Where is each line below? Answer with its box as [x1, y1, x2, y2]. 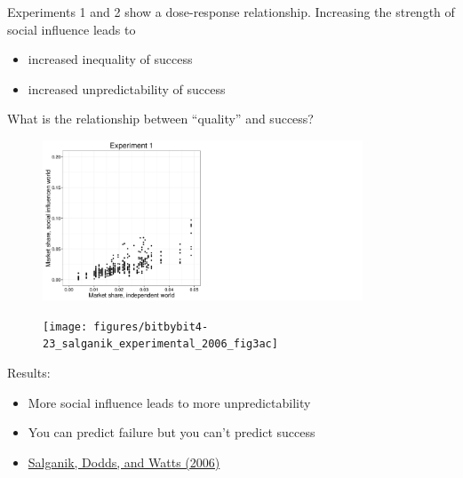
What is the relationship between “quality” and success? [7, 109, 314, 128]
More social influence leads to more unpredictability [28, 393, 311, 411]
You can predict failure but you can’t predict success [28, 423, 315, 442]
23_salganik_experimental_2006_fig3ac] [43, 338, 278, 351]
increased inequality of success [28, 50, 193, 68]
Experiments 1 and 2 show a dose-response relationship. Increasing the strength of [7, 3, 455, 20]
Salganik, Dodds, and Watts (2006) [28, 452, 220, 471]
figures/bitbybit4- [93, 320, 209, 333]
